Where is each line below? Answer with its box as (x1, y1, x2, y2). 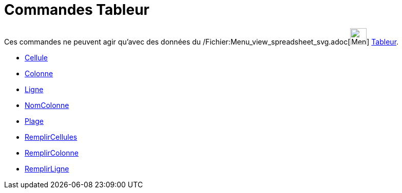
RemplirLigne (25, 164, 69, 173)
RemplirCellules (25, 132, 78, 141)
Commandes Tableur (4, 1, 149, 18)
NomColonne (25, 100, 69, 110)
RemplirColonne (25, 148, 79, 157)
